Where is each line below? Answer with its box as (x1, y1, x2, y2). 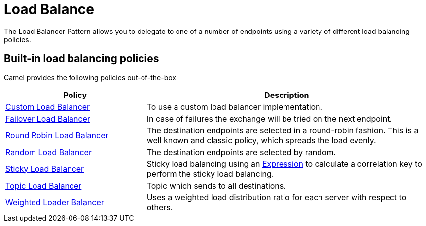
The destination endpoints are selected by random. (146, 147, 336, 157)
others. (146, 202, 173, 212)
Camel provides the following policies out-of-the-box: (4, 73, 178, 82)
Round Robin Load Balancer (5, 130, 108, 140)
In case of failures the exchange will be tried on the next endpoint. (146, 113, 392, 124)
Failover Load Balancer (5, 113, 90, 124)
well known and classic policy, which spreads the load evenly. (146, 135, 376, 145)
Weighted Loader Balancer (5, 197, 104, 207)
